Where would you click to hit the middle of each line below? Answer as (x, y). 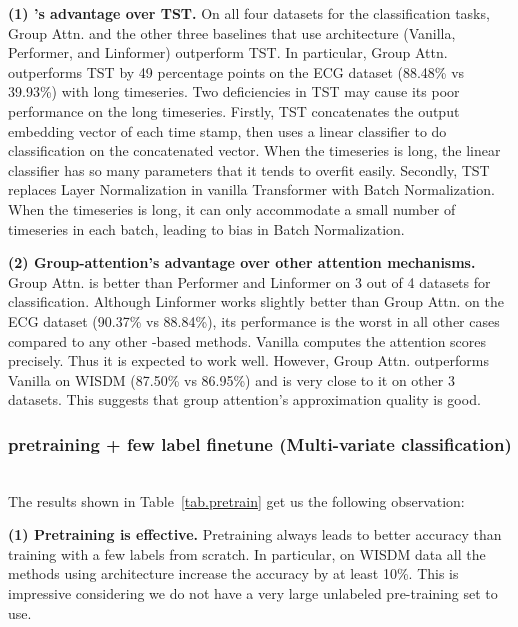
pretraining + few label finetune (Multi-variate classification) (260, 443)
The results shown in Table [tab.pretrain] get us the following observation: (236, 500)
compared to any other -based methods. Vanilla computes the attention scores (247, 340)
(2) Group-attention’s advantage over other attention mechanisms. (242, 262)
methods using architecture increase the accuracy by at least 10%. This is (233, 573)
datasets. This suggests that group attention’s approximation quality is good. (244, 399)
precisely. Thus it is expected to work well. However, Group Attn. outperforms (248, 360)
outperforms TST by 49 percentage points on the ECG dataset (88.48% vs (236, 71)
